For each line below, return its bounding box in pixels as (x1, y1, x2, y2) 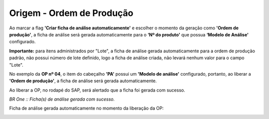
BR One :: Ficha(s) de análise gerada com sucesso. (9, 96, 115, 102)
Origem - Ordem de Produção (9, 7, 134, 18)
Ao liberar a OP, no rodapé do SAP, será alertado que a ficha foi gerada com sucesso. (9, 87, 185, 93)
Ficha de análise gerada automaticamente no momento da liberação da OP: (9, 105, 164, 112)
